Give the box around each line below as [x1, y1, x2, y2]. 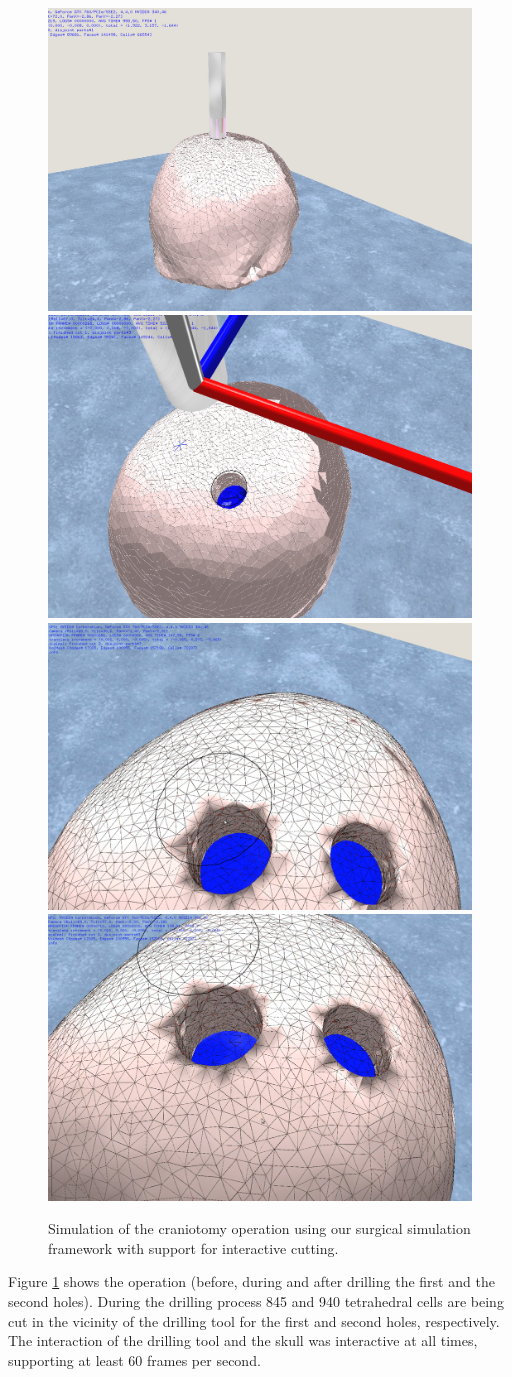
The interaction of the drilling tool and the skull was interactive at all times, [8, 1330, 478, 1351]
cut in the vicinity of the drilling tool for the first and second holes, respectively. [8, 1310, 500, 1331]
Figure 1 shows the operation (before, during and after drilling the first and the [8, 1271, 495, 1292]
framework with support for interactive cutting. [48, 1237, 339, 1258]
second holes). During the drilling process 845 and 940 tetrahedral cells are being [8, 1290, 504, 1311]
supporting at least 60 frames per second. [8, 1349, 261, 1370]
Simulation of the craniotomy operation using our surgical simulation [48, 1218, 471, 1239]
